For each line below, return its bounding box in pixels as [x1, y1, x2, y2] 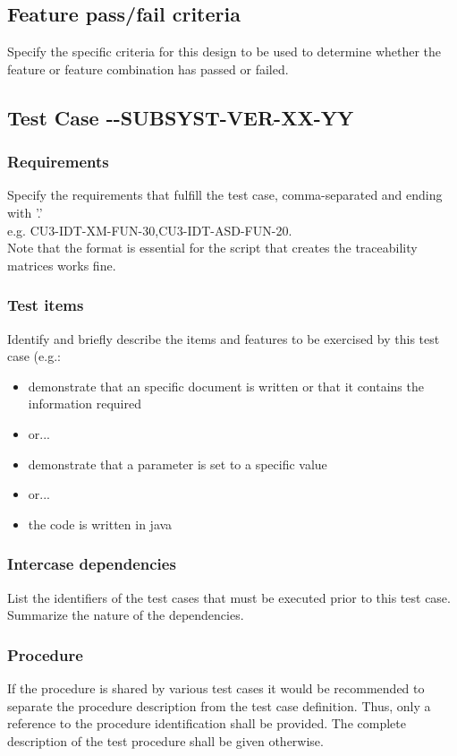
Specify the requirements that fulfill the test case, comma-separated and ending [7, 185, 443, 204]
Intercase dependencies [7, 553, 176, 575]
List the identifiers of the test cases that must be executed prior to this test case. [7, 588, 451, 606]
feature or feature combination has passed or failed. [7, 59, 289, 78]
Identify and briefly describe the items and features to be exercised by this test [7, 329, 440, 348]
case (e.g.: [7, 347, 61, 365]
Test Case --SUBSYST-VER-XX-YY [7, 103, 354, 131]
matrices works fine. [7, 255, 116, 274]
